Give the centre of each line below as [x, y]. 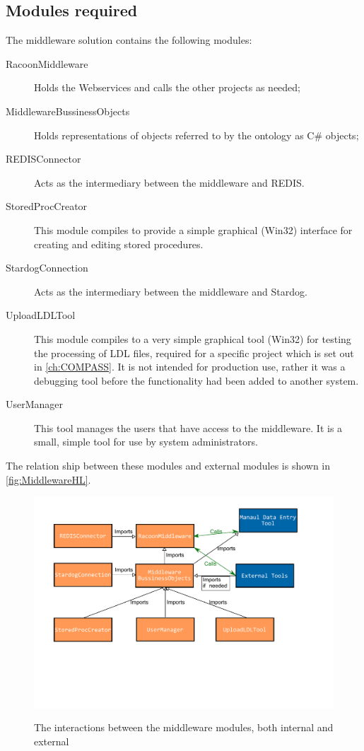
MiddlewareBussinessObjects [68, 111]
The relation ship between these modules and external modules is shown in [168, 466]
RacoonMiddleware [47, 63]
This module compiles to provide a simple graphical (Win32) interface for [193, 229]
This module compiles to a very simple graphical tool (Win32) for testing [193, 338]
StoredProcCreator [47, 206]
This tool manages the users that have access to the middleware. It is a [188, 427]
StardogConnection [47, 268]
